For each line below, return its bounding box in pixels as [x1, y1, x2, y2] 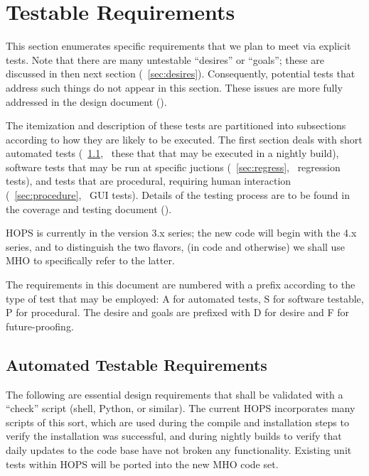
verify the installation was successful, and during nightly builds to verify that [6, 428, 342, 443]
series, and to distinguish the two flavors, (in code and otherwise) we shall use [6, 239, 346, 254]
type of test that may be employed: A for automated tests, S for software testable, [6, 291, 364, 305]
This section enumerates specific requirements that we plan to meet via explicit [6, 38, 351, 53]
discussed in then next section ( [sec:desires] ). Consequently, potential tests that [6, 66, 355, 81]
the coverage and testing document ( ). [6, 201, 172, 216]
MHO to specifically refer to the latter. [6, 253, 175, 268]
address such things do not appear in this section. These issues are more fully [6, 80, 343, 94]
